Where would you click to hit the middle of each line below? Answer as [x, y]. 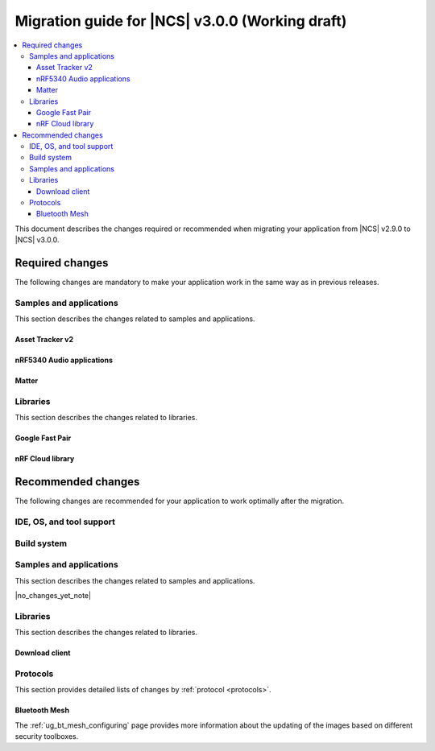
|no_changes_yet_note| [53, 595]
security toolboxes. [47, 736]
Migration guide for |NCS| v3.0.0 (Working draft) [181, 21]
